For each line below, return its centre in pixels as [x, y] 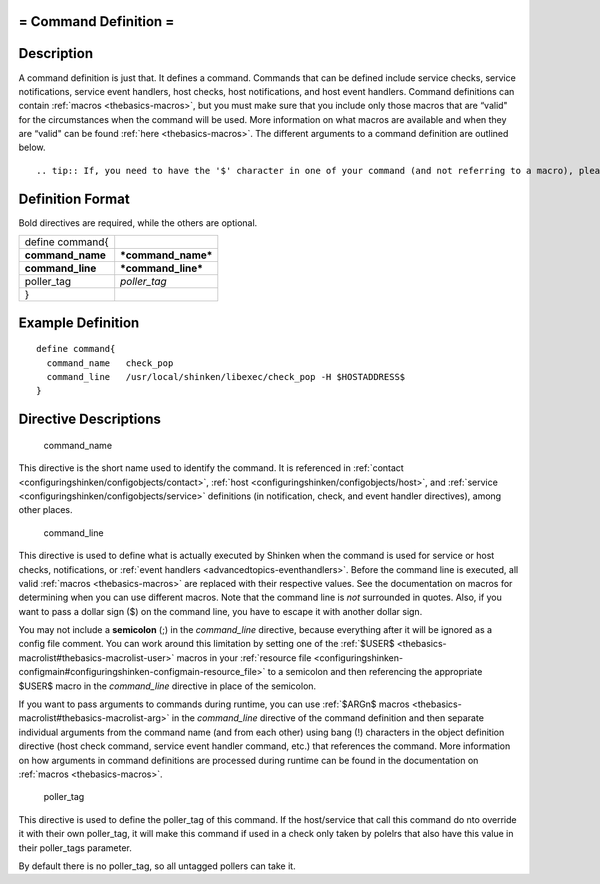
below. [32, 147]
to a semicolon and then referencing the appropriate [375, 672]
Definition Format [74, 198]
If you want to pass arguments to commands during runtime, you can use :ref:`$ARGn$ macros [214, 704]
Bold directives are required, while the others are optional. [138, 222]
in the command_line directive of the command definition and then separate [328, 718]
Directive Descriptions [90, 419]
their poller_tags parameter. [75, 847]
